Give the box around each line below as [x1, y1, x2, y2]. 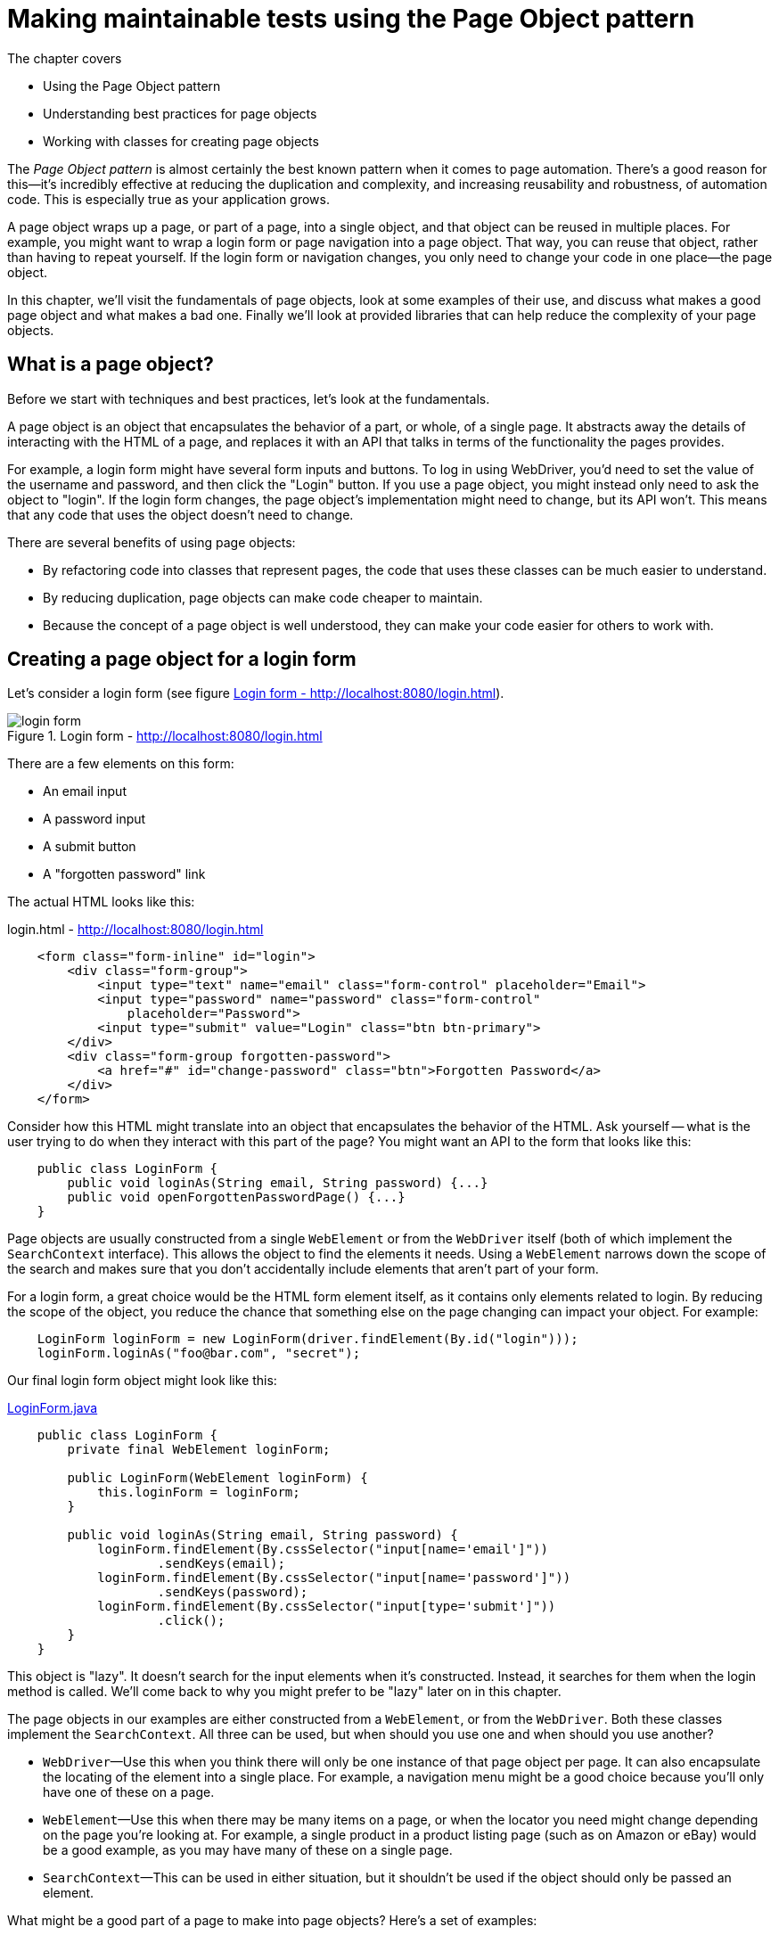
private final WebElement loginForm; [67, 1442, 331, 1457]
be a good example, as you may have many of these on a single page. [43, 1842, 453, 1858]
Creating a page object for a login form [7, 648, 357, 671]
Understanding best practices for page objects [43, 105, 317, 121]
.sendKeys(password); [157, 1585, 308, 1600]
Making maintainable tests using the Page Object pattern [7, 4, 695, 34]
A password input [43, 811, 146, 827]
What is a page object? [7, 353, 214, 376]
